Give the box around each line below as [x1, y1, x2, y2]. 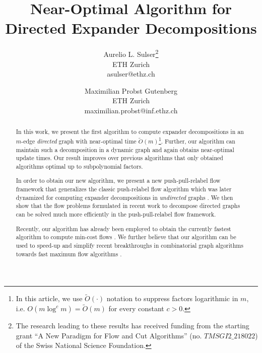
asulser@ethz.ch [107, 68, 155, 79]
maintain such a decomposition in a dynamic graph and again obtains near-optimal [16, 145, 234, 154]
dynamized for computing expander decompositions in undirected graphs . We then [16, 193, 233, 201]
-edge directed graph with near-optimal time [21, 136, 137, 145]
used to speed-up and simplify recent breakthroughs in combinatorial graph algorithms [16, 241, 243, 249]
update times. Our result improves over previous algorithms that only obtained [16, 154, 223, 162]
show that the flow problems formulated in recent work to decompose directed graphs [16, 201, 240, 210]
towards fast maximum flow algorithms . [16, 249, 122, 258]
